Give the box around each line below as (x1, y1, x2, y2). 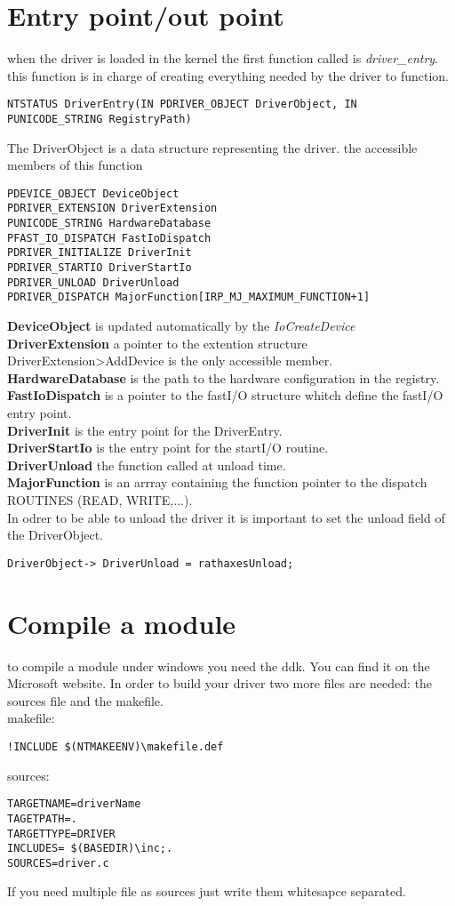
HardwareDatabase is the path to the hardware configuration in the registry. (7, 368, 440, 387)
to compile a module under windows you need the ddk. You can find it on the (7, 656, 430, 675)
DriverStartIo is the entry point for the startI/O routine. (7, 438, 329, 457)
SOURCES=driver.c (7, 856, 109, 870)
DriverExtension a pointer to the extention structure (7, 333, 307, 352)
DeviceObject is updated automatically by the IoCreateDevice (7, 317, 355, 335)
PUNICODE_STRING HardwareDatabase (7, 217, 212, 230)
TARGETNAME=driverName (7, 798, 141, 811)
